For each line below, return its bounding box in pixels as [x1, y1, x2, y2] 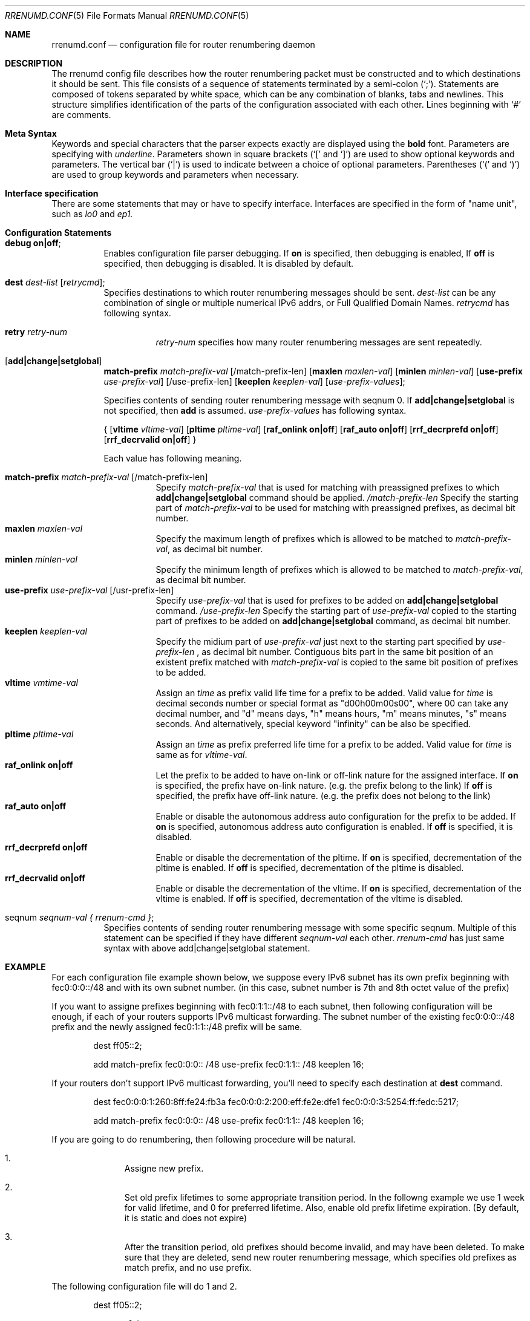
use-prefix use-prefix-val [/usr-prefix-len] [5, 585, 174, 595]
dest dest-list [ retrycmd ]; [5, 277, 105, 287]
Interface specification [5, 188, 99, 198]
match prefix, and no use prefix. [124, 1262, 252, 1273]
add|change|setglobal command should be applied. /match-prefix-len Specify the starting [155, 492, 519, 503]
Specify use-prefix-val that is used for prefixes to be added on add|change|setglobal [155, 595, 499, 605]
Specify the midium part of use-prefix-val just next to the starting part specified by [155, 636, 485, 647]
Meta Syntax [5, 128, 57, 139]
